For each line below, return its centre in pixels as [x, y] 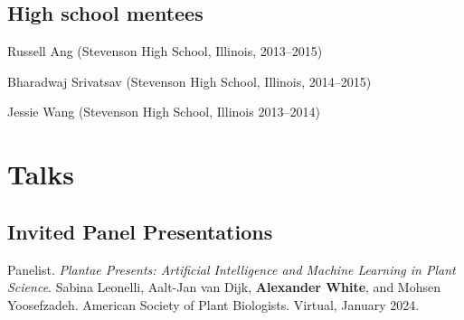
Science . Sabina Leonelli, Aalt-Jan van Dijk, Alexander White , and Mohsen [224, 287]
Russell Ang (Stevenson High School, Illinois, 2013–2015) [165, 51]
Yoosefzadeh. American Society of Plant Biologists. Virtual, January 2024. [213, 304]
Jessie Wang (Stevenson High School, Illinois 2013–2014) [164, 112]
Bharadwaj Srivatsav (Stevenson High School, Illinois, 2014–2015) [189, 81]
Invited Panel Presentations [140, 231]
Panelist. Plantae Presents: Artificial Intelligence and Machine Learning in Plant [232, 269]
